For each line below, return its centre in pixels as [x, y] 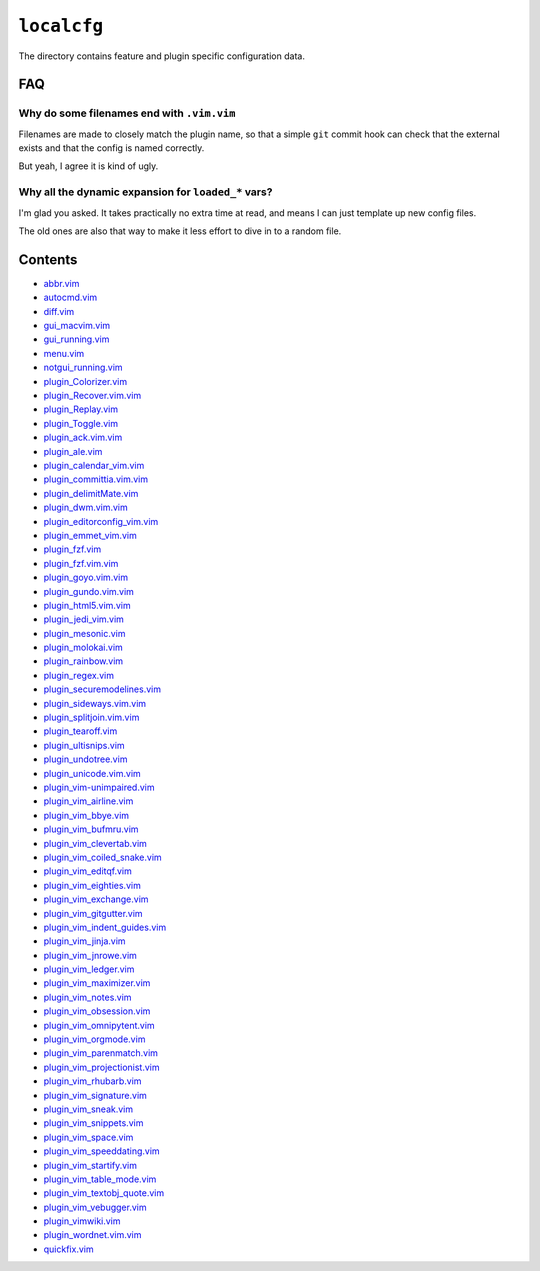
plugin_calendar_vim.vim [94, 465]
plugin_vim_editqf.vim [87, 871]
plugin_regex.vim [79, 675]
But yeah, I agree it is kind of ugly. [88, 166]
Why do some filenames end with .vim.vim [127, 113]
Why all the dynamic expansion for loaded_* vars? [145, 192]
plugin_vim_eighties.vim [92, 885]
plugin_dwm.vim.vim [86, 507]
